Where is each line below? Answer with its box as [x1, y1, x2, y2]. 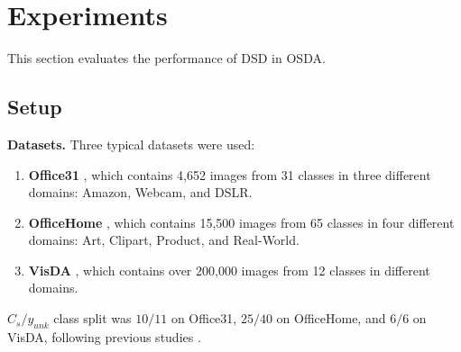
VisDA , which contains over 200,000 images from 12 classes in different [28, 260, 430, 279]
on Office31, [171, 309, 237, 328]
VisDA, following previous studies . [7, 327, 201, 346]
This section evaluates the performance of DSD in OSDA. [7, 49, 326, 68]
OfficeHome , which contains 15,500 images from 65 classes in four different [28, 212, 455, 231]
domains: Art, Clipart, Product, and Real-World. [28, 230, 300, 249]
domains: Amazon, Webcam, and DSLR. [28, 183, 253, 202]
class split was [53, 309, 132, 328]
